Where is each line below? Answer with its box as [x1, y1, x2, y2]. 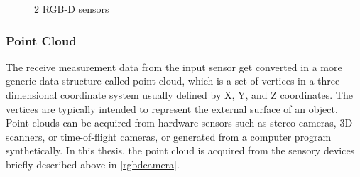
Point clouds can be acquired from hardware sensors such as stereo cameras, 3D [6, 115, 353, 130]
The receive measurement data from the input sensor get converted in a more [6, 59, 342, 74]
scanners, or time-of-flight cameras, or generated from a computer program [6, 129, 332, 144]
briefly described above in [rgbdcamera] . [6, 156, 180, 171]
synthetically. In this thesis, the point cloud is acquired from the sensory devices [6, 143, 355, 158]
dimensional [6, 87, 58, 102]
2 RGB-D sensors [34, 1, 109, 16]
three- [317, 73, 343, 88]
